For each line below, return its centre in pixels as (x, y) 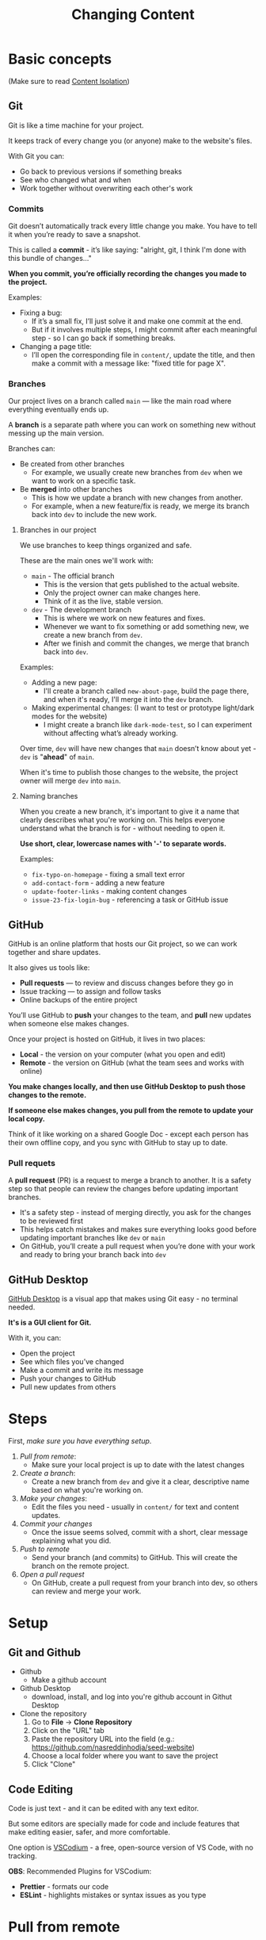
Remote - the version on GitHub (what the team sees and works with (132, 1063)
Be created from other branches (72, 464)
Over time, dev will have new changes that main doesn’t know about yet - (138, 749)
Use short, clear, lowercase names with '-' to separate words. (123, 844)
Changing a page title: (56, 347)
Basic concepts (60, 59)
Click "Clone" (53, 1764)
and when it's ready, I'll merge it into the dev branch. (128, 700)
